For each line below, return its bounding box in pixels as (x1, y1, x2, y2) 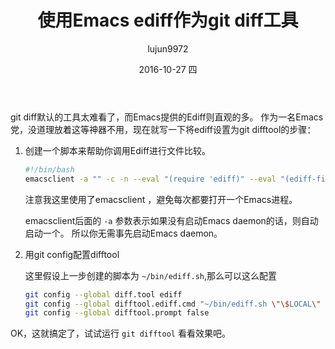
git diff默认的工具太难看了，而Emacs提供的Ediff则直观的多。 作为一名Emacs (10, 111, 324, 123)
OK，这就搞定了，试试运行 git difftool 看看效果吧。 (10, 327, 231, 340)
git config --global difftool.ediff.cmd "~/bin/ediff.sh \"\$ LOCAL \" (24, 299, 322, 309)
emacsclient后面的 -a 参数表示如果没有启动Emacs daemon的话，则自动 (24, 214, 319, 226)
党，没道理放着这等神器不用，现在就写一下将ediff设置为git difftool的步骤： (10, 123, 317, 135)
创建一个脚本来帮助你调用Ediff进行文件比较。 (24, 144, 211, 156)
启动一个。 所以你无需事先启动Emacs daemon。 (24, 227, 223, 239)
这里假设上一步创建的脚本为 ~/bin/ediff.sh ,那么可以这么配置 (24, 269, 278, 281)
